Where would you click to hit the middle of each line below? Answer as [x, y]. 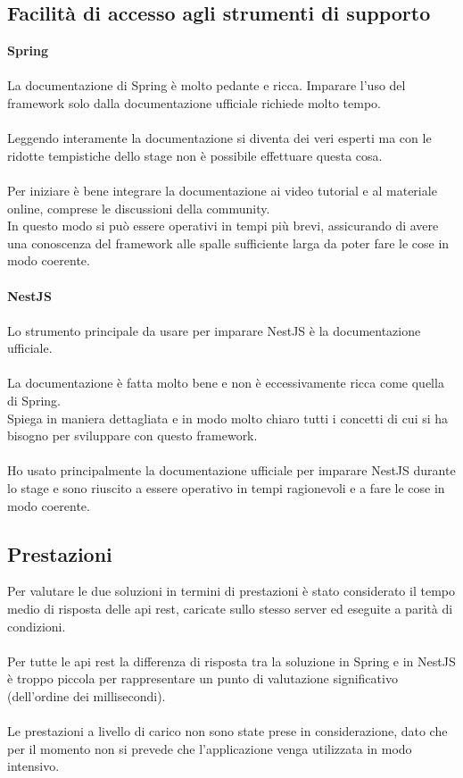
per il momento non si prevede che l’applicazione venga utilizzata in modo [210, 748]
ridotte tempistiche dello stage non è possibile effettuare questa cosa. [195, 155]
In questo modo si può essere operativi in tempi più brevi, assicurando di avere [223, 226]
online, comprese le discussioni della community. [139, 208]
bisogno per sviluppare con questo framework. [132, 435]
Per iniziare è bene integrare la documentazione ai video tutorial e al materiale [222, 190]
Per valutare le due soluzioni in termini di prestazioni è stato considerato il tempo [231, 591]
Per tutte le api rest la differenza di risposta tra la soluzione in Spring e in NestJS [231, 661]
